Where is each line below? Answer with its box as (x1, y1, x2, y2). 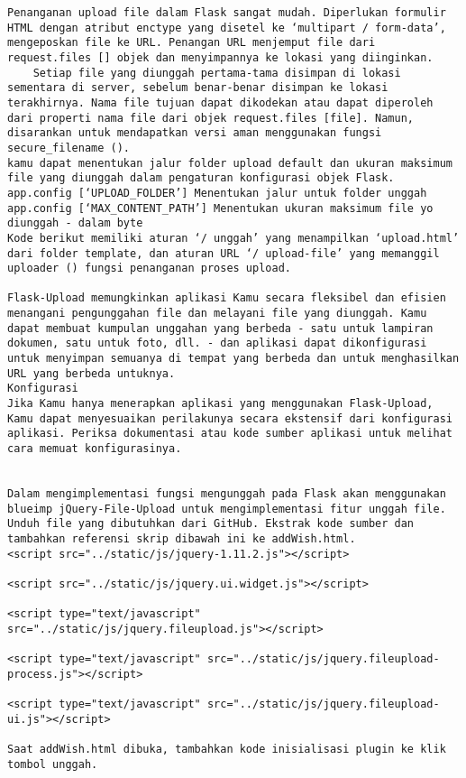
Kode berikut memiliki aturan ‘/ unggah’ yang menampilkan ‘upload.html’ (7, 231, 460, 245)
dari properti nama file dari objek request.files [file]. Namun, (7, 111, 415, 125)
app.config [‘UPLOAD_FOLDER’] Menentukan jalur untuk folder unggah (7, 186, 427, 199)
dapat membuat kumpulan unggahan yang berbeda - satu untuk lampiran (7, 321, 434, 335)
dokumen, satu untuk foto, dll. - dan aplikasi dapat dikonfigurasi (7, 337, 427, 350)
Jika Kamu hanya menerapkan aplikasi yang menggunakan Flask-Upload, (7, 397, 434, 411)
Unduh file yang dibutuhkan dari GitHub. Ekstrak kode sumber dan (7, 517, 415, 531)
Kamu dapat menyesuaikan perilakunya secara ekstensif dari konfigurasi (7, 412, 452, 425)
